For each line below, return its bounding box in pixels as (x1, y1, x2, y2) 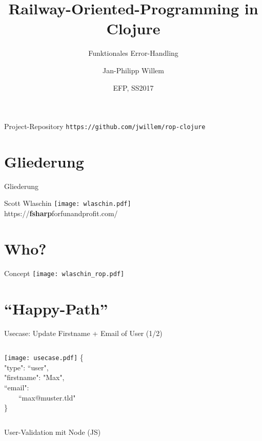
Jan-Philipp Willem (103, 65, 164, 75)
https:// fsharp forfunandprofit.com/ (4, 208, 118, 219)
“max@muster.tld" (18, 392, 76, 403)
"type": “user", (4, 362, 49, 372)
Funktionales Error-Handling (88, 48, 178, 58)
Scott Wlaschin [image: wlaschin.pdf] (4, 198, 131, 208)
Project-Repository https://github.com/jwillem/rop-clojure (4, 121, 206, 132)
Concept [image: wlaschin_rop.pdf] (4, 267, 125, 278)
